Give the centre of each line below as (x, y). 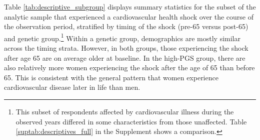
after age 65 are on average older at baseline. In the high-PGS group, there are (125, 57)
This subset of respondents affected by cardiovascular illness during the (125, 111)
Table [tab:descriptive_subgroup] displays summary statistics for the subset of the (130, 7)
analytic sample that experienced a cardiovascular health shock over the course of (129, 16)
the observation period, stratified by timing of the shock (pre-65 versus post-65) (126, 26)
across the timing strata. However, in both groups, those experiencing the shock (126, 48)
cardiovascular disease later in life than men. (72, 87)
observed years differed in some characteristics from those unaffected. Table (131, 121)
